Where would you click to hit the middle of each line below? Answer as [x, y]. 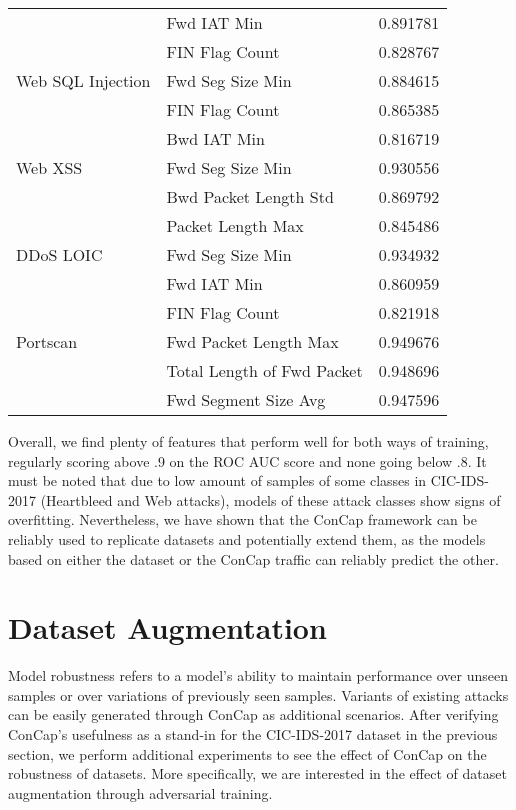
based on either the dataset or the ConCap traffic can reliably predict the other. [253, 558]
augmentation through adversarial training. [140, 792]
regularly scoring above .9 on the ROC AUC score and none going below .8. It [247, 460]
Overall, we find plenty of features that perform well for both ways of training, [248, 441]
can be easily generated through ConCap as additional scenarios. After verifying [253, 714]
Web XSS [49, 167]
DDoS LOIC [59, 254]
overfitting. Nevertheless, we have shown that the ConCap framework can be [242, 519]
